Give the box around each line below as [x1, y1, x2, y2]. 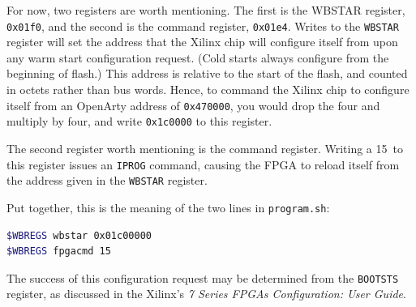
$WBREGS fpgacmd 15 [6, 245, 111, 258]
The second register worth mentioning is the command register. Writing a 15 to [6, 139, 403, 156]
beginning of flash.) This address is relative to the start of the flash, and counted [6, 65, 408, 82]
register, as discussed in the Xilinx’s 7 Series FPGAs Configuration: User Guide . [6, 285, 406, 302]
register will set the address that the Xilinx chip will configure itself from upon [6, 33, 398, 50]
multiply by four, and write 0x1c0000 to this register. [6, 113, 272, 130]
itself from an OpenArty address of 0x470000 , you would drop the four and [6, 96, 380, 113]
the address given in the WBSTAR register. [6, 172, 208, 189]
